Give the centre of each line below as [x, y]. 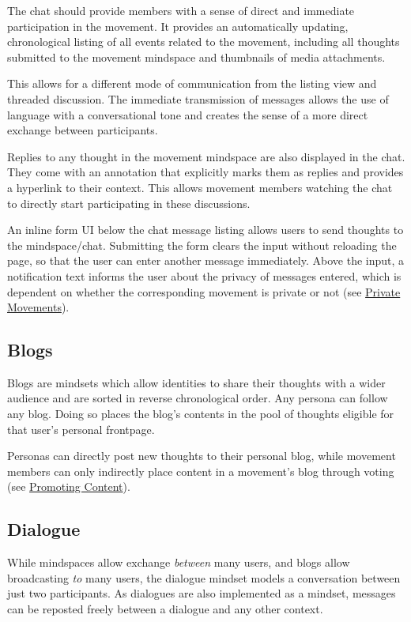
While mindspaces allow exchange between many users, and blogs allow [179, 562]
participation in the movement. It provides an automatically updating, [178, 26]
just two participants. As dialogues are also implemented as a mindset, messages [202, 593]
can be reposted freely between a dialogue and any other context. [165, 609]
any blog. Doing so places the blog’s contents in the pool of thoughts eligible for [201, 414]
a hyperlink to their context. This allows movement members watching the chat [200, 187]
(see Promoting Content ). [69, 486]
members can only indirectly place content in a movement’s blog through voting [201, 471]
